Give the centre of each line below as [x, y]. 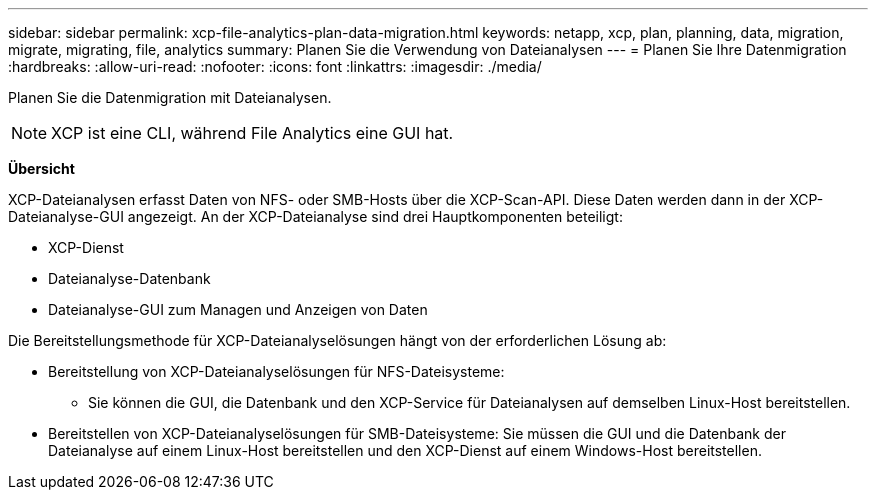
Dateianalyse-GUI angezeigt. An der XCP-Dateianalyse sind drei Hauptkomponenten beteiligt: [315, 216]
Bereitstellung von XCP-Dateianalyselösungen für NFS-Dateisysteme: [276, 371]
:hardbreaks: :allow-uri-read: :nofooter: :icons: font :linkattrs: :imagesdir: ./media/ [275, 66]
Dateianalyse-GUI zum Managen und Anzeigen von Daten [238, 309]
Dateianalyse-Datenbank [129, 278]
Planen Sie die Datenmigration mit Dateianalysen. [170, 97]
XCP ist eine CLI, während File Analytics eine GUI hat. [252, 133]
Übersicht [41, 168]
